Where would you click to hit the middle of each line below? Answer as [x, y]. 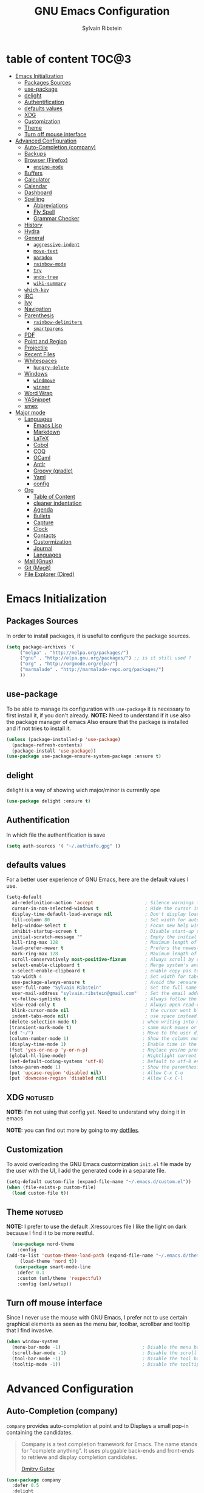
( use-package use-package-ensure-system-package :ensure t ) [84, 756]
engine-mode [48, 167]
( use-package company [34, 1480]
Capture [43, 522]
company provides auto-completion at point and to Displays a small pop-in [98, 1425]
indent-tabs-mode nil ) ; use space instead [104, 1016]
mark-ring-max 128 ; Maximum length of [104, 954]
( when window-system [32, 1342]
